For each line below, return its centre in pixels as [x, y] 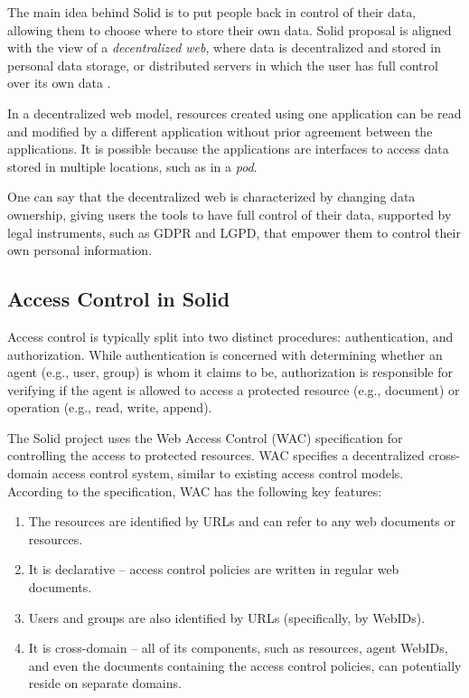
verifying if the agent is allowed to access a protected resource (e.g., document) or [234, 389]
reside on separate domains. [105, 683]
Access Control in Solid [119, 299]
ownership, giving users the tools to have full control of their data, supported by [230, 214]
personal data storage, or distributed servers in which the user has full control [223, 65]
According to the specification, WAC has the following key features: [195, 490]
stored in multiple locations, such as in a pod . [132, 166]
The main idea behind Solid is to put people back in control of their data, [212, 12]
